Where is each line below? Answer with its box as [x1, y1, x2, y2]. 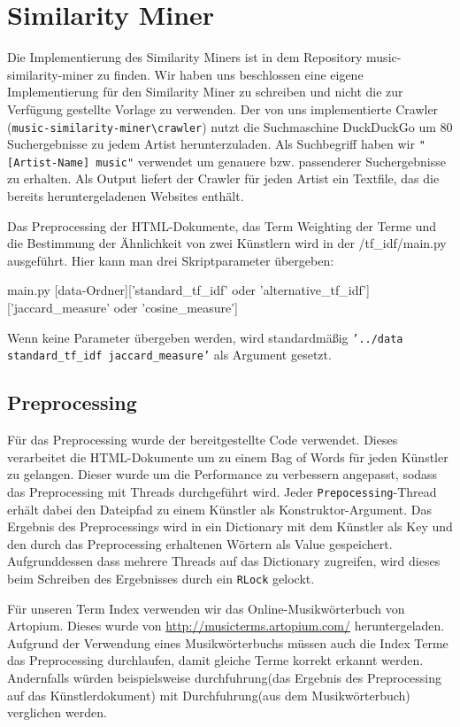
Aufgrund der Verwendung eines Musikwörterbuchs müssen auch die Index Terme [7, 633, 448, 652]
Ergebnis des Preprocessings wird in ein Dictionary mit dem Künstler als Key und [7, 517, 453, 536]
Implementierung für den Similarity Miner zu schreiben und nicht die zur [7, 82, 403, 101]
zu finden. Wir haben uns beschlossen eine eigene [97, 65, 364, 83]
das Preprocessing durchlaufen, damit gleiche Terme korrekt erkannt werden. [7, 651, 424, 669]
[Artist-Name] [7, 156, 90, 169]
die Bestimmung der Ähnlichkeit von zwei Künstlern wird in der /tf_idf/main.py [7, 234, 447, 252]
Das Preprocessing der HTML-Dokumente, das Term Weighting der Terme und [7, 216, 437, 235]
